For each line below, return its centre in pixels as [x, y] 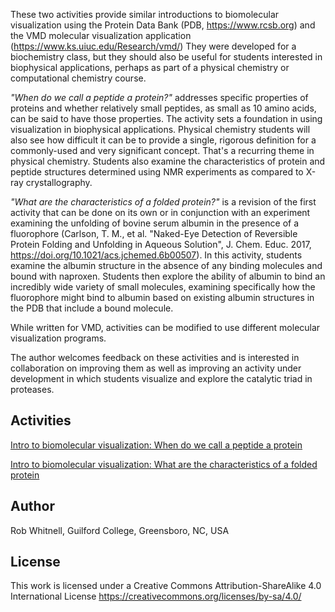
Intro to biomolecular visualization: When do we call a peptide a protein [156, 445]
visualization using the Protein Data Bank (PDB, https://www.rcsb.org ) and [163, 25]
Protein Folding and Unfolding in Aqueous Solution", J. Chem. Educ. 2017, [161, 244]
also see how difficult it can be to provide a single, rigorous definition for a [163, 140]
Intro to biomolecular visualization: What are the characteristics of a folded [164, 464]
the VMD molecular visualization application [101, 35]
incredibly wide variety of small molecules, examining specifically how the [163, 287]
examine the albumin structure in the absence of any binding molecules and [166, 265]
